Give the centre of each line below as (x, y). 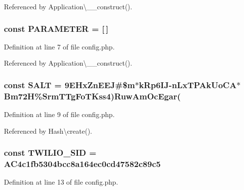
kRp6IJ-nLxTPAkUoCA (188, 84)
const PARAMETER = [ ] (56, 28)
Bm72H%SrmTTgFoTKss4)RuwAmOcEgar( (92, 96)
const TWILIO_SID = (50, 153)
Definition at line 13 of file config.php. (61, 182)
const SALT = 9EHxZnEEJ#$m (70, 84)
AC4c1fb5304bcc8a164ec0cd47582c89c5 (82, 164)
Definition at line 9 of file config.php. (59, 114)
